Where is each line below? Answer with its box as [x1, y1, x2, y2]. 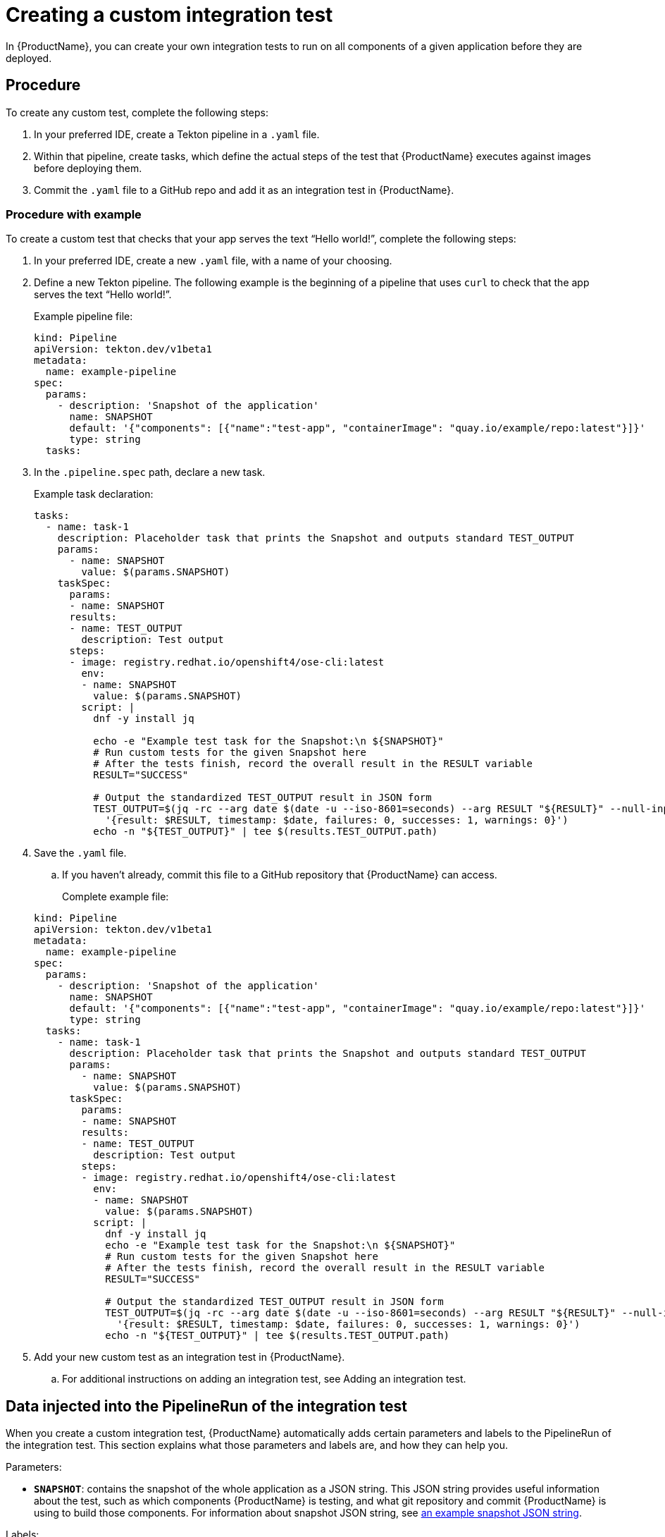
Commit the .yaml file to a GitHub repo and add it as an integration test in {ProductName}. [34, 183, 454, 196]
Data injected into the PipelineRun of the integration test [6, 1397, 407, 1415]
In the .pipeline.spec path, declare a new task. [34, 466, 266, 479]
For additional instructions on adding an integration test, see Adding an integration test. [62, 1373, 466, 1385]
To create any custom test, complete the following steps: [6, 106, 269, 118]
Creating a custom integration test [6, 3, 333, 27]
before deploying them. [34, 161, 142, 174]
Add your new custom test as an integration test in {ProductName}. [34, 1351, 345, 1364]
